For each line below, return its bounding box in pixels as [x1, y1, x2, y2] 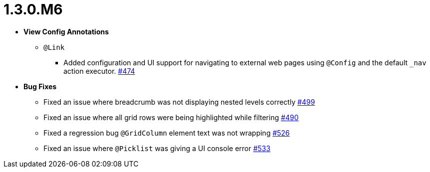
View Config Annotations [23, 27, 109, 36]
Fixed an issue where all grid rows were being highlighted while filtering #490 [43, 113, 299, 122]
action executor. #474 [63, 66, 135, 75]
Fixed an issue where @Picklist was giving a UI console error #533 [43, 144, 271, 153]
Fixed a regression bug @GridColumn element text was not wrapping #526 [43, 128, 290, 137]
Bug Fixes [23, 82, 57, 91]
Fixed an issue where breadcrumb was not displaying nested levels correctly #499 [43, 97, 315, 106]
